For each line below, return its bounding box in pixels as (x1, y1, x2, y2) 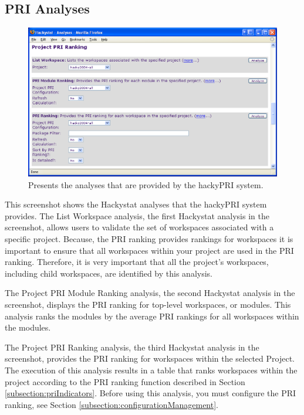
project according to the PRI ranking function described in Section (5, 375, 245, 387)
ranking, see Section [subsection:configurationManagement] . (5, 398, 218, 410)
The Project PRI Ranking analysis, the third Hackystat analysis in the (5, 341, 259, 353)
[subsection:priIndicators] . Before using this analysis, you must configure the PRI (5, 387, 296, 399)
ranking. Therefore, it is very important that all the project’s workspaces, (5, 256, 269, 268)
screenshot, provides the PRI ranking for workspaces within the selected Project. (5, 352, 295, 365)
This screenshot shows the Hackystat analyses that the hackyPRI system (5, 198, 267, 210)
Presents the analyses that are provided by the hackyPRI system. (28, 178, 264, 191)
